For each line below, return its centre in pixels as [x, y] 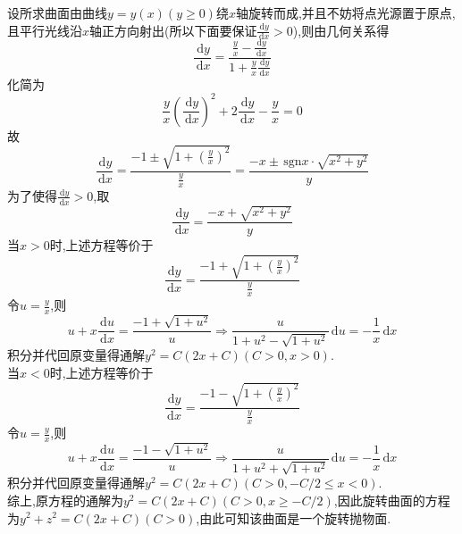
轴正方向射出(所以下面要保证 [173, 30]
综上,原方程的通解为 [65, 500]
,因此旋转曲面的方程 [392, 500]
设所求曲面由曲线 [57, 13]
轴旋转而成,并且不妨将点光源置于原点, [345, 13]
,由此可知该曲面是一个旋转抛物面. [294, 517]
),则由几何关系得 [341, 30]
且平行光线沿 [45, 30]
